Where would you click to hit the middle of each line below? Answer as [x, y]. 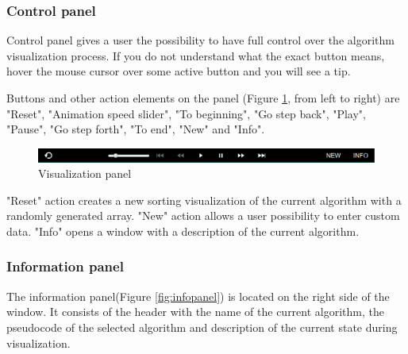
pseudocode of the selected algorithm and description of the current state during [202, 327]
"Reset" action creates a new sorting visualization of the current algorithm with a [204, 200]
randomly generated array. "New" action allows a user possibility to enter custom [203, 215]
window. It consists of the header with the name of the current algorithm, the [195, 312]
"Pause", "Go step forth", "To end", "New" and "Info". [136, 129]
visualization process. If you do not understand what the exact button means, [196, 55]
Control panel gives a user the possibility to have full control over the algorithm [200, 40]
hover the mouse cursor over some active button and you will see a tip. [179, 71]
